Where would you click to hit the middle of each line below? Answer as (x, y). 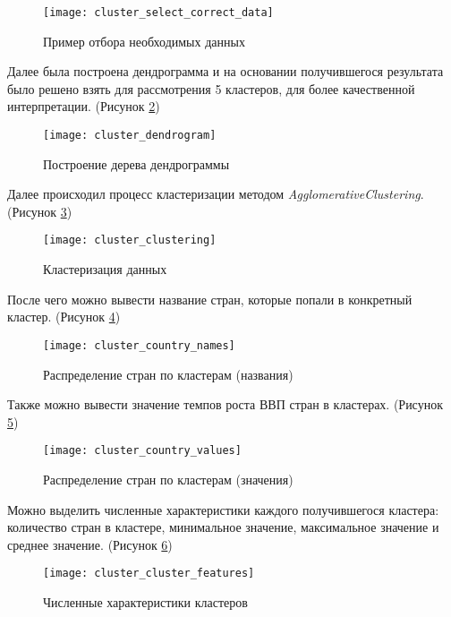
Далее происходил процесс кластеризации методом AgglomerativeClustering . (216, 194)
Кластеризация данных (105, 269)
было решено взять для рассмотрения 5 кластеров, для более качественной (211, 88)
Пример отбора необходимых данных (144, 41)
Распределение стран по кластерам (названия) (168, 374)
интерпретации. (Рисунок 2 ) (84, 106)
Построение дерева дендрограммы (136, 163)
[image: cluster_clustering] (130, 240)
